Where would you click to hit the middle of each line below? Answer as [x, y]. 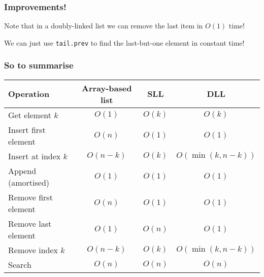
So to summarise [39, 65]
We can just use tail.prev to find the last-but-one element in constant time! [124, 42]
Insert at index [35, 156]
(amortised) [29, 182]
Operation [29, 94]
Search [20, 264]
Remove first [30, 197]
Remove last [30, 223]
